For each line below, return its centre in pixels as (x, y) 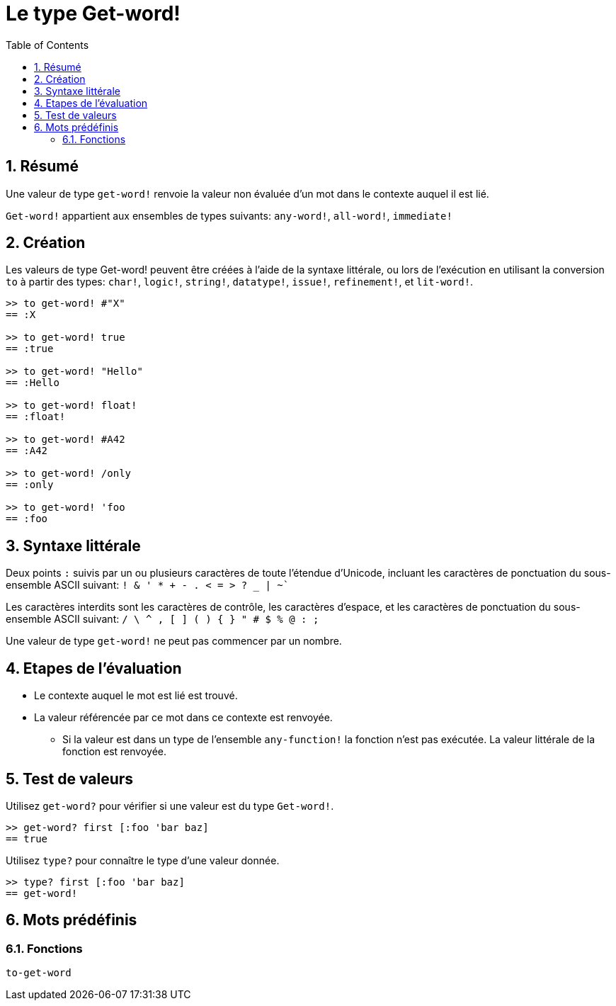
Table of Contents (47, 45)
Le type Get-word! (93, 13)
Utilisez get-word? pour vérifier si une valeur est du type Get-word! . (170, 806)
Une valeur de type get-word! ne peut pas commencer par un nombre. (174, 641)
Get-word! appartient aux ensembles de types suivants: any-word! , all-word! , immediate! (229, 215)
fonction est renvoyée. (115, 752)
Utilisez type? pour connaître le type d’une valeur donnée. (143, 860)
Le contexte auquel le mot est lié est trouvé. (136, 696)
